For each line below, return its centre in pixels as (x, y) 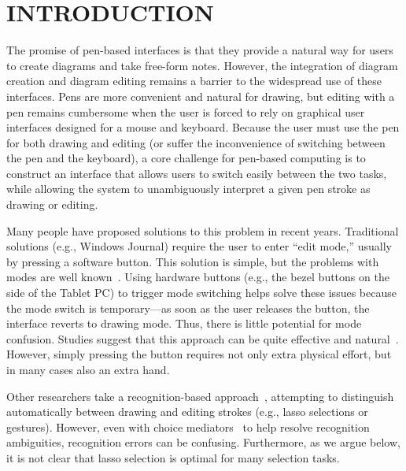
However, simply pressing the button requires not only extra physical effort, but (199, 354)
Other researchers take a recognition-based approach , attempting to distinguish (200, 396)
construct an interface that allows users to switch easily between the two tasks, (197, 173)
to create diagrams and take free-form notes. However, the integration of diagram (202, 65)
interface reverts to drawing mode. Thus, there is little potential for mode (184, 323)
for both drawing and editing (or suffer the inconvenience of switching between (196, 142)
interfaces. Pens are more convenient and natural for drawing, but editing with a (201, 96)
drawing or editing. (52, 204)
